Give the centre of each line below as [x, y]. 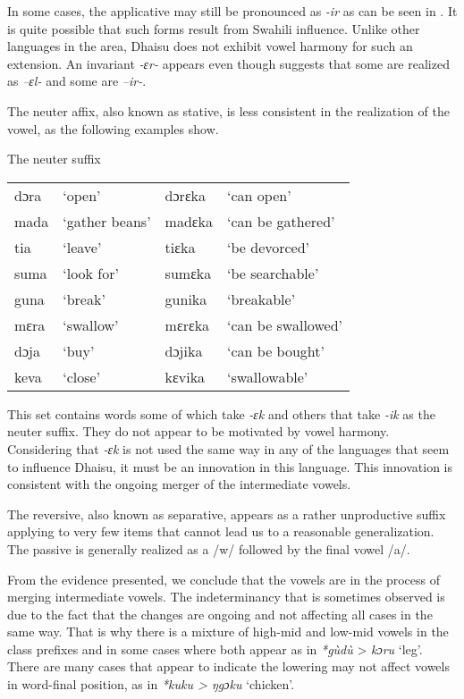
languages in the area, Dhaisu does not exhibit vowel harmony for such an [210, 46]
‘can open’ [259, 195]
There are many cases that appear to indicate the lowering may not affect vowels [228, 666]
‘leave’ [82, 247]
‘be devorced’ [269, 247]
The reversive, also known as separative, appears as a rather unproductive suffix [227, 514]
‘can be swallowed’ [285, 324]
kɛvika [185, 376]
